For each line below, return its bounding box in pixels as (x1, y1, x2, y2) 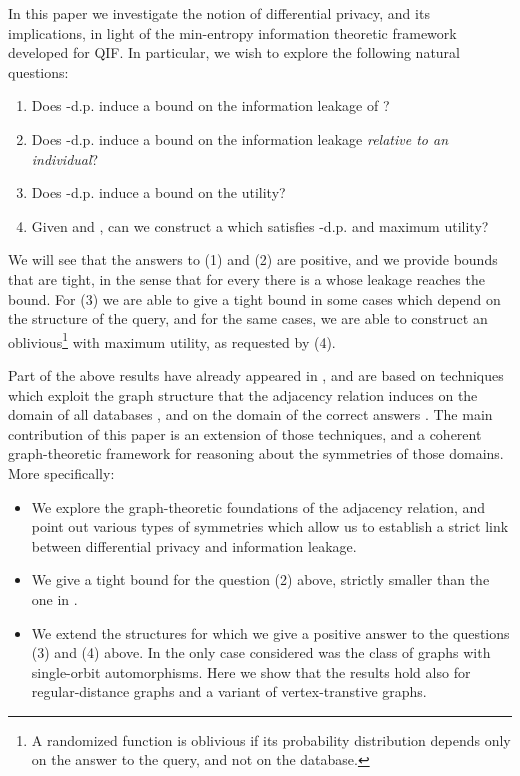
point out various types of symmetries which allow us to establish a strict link (31, 516, 509, 537)
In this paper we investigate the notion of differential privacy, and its (8, 3, 430, 23)
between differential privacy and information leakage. (31, 535, 357, 556)
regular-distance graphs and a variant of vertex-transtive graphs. (31, 681, 427, 702)
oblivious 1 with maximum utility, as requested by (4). (8, 328, 336, 352)
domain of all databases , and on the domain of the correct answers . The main (8, 404, 493, 425)
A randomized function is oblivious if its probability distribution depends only (31, 729, 511, 750)
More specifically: (8, 462, 115, 483)
